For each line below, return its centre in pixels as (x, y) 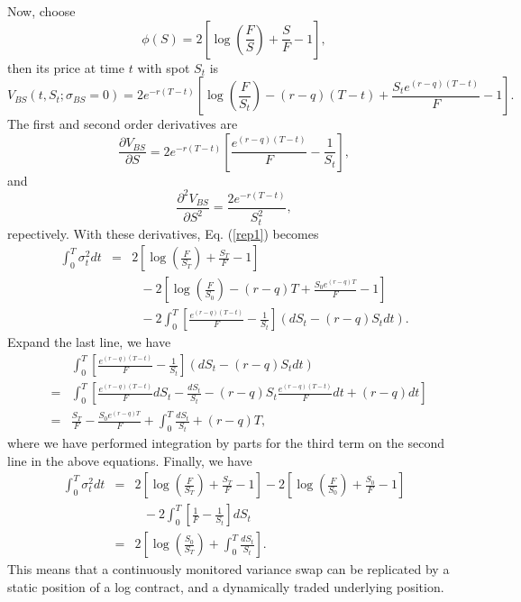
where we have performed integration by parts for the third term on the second (226, 442)
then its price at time (66, 67)
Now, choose (41, 11)
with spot (164, 67)
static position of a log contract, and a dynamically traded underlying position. (226, 586)
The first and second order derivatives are (123, 124)
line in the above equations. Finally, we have (130, 460)
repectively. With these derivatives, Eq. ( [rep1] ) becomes (163, 233)
